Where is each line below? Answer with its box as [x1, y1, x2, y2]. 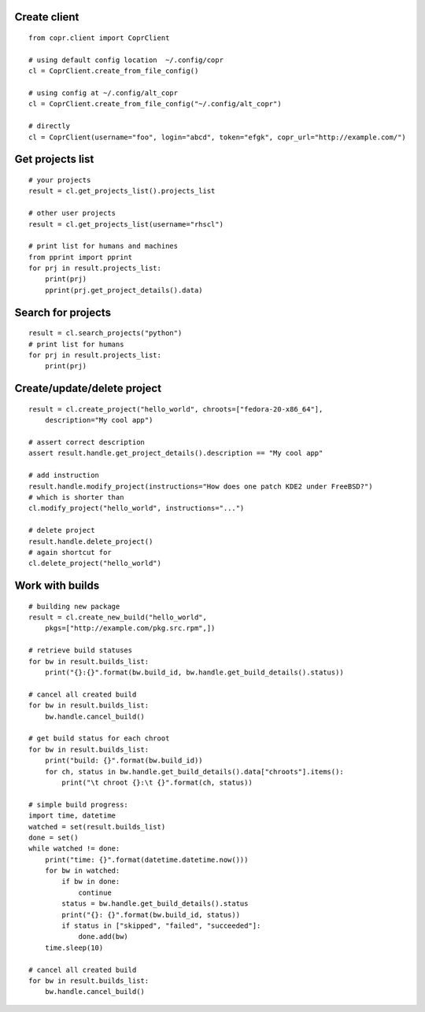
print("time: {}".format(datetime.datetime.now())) [44, 855, 249, 864]
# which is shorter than [28, 493, 124, 501]
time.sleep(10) [44, 943, 104, 952]
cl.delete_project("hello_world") [28, 559, 161, 568]
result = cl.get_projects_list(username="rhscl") [28, 220, 224, 228]
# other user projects [28, 209, 116, 218]
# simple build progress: [28, 800, 129, 809]
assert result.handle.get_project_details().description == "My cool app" [28, 449, 323, 458]
